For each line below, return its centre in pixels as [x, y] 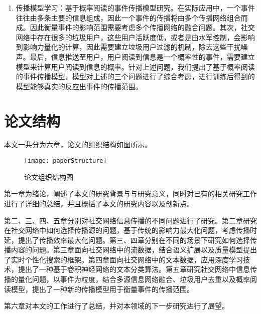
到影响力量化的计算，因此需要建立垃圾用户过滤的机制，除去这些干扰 [128, 47]
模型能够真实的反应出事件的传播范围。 [79, 86]
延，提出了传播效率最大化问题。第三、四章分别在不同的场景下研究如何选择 [127, 240]
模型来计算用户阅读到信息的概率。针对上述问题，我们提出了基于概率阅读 [135, 66]
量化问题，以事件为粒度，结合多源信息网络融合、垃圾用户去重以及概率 [134, 279]
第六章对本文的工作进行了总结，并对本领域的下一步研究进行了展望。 [116, 306]
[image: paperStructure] [66, 161]
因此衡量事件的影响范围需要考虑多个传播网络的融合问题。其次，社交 [142, 27]
